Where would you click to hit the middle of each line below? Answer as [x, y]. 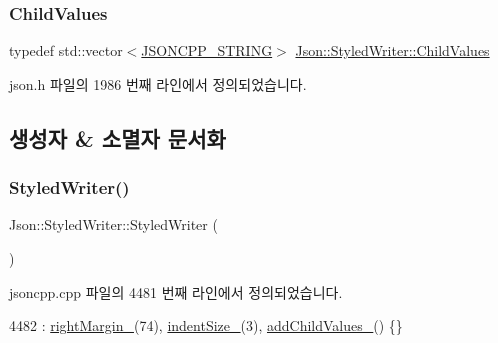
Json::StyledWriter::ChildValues [392, 50]
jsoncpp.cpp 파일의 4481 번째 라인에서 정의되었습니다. [176, 291]
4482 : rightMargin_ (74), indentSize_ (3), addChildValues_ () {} [206, 325]
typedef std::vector [66, 50]
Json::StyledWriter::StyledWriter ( [113, 224]
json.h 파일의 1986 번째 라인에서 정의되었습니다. [158, 83]
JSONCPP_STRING [207, 50]
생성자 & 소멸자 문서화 [117, 137]
